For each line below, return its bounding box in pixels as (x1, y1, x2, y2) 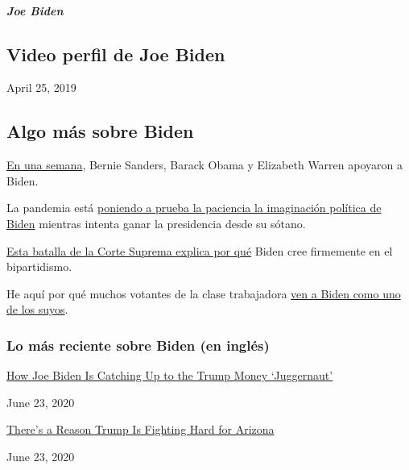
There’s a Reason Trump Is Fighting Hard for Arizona (6, 421, 275, 438)
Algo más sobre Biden (6, 119, 194, 143)
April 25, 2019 (6, 79, 76, 96)
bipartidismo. (6, 258, 72, 275)
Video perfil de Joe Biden (6, 41, 225, 66)
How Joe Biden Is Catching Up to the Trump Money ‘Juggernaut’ (6, 367, 333, 384)
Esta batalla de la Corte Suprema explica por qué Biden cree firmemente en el (6, 242, 393, 259)
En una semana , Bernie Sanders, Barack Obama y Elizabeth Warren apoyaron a (6, 156, 403, 173)
